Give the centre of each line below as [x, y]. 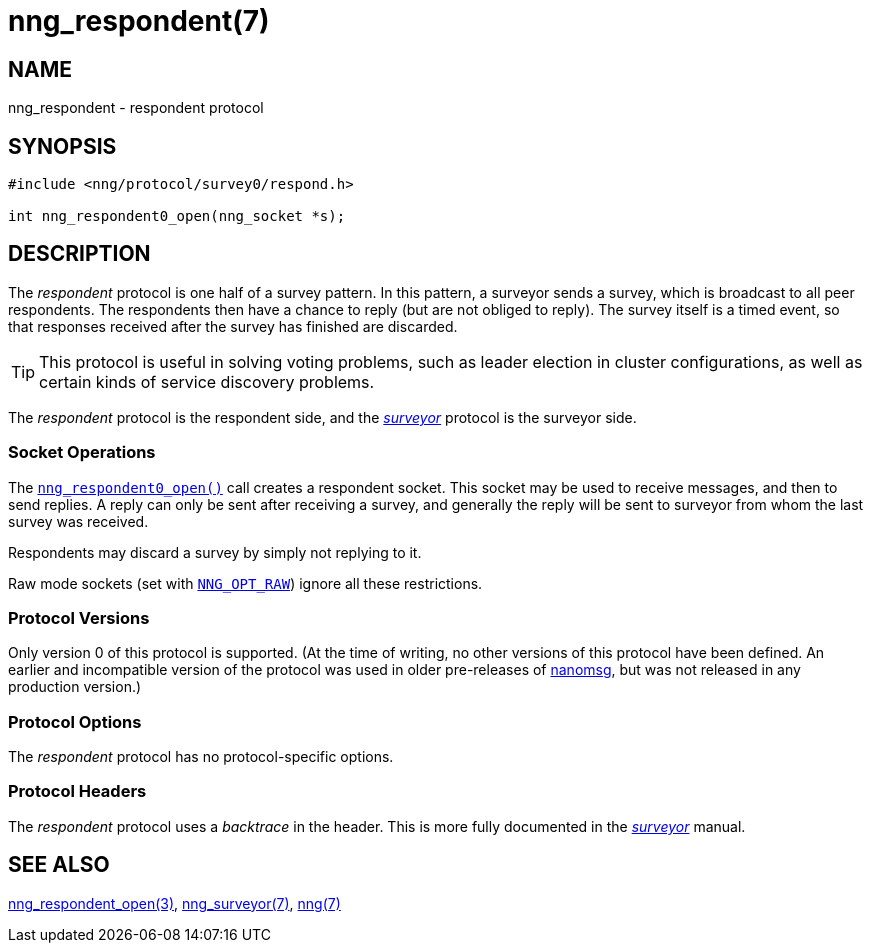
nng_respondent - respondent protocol [136, 108]
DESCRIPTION [79, 254]
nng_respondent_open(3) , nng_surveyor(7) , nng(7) [174, 903]
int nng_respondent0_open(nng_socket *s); [177, 216]
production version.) [75, 687]
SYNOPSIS [62, 146]
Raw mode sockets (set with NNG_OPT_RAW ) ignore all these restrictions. [245, 583]
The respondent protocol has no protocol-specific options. [201, 757]
